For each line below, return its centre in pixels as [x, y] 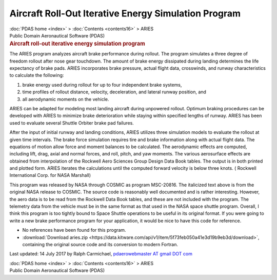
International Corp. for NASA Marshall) [50, 175]
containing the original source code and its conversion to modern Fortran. [100, 244]
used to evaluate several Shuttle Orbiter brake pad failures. [72, 123]
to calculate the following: [37, 75]
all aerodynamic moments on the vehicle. [66, 99]
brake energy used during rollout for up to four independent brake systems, [102, 85]
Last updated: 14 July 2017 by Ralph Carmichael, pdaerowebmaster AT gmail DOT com [101, 254]
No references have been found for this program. [74, 230]
